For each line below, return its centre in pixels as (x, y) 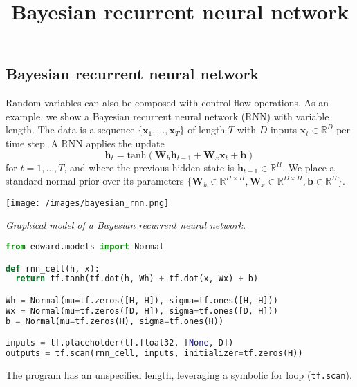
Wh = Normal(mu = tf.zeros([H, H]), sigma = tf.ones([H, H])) (142, 300)
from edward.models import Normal (85, 247)
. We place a (309, 167)
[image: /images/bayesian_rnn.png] (88, 203)
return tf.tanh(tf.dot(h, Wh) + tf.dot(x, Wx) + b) (137, 279)
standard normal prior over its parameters (95, 181)
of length (207, 130)
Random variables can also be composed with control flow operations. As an (167, 103)
